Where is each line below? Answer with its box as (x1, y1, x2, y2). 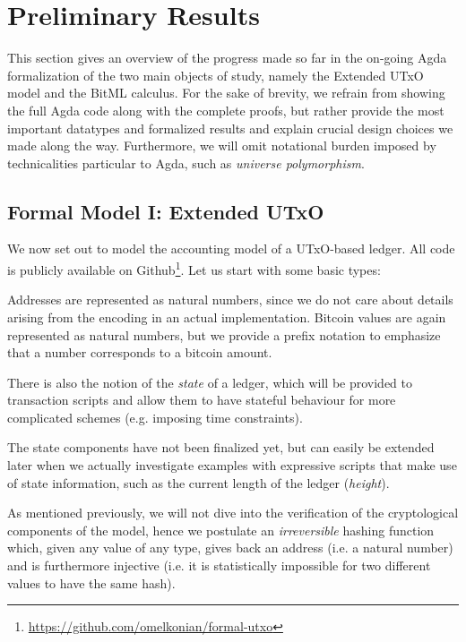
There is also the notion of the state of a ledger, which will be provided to (7, 372, 412, 391)
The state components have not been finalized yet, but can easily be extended (7, 438, 435, 457)
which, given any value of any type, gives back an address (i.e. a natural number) (7, 538, 453, 557)
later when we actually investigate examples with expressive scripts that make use (7, 456, 457, 475)
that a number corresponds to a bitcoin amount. (7, 343, 272, 362)
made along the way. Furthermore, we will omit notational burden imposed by (7, 136, 436, 155)
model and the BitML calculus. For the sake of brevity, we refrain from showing (7, 83, 445, 102)
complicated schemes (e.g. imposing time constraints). (7, 407, 303, 426)
